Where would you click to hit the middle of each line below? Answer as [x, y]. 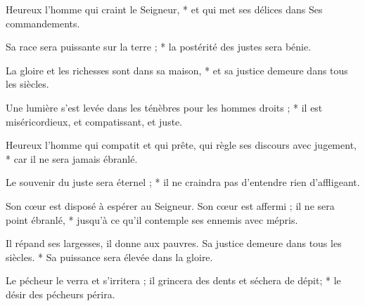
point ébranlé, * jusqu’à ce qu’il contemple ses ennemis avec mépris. [152, 219]
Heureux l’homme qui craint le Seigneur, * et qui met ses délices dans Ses [164, 9]
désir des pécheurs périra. [60, 294]
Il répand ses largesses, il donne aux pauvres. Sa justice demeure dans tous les [174, 243]
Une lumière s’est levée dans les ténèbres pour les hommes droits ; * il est [164, 107]
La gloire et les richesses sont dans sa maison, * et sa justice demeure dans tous [177, 70]
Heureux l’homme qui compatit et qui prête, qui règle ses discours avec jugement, [181, 145]
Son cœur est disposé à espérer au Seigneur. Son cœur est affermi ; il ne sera [170, 205]
